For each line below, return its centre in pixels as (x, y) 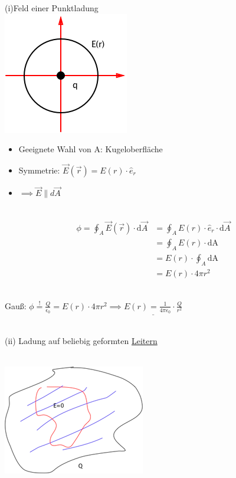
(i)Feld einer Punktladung (52, 8)
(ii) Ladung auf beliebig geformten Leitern (81, 340)
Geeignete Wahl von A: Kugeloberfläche (91, 149)
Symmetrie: (39, 170)
